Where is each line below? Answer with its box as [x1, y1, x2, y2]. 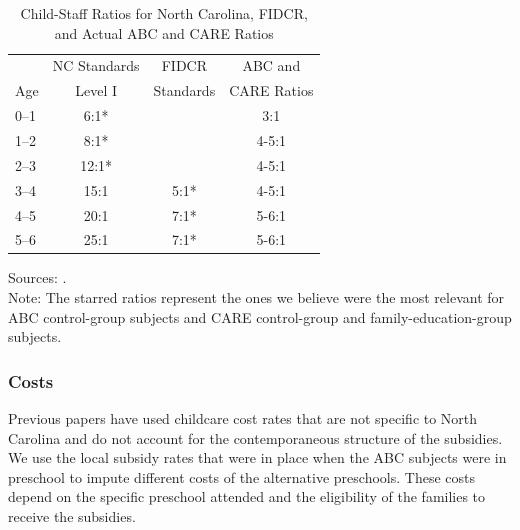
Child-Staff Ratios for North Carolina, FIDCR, [20, 3, 308, 23]
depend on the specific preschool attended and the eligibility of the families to [8, 486, 486, 507]
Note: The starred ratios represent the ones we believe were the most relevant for [8, 287, 505, 308]
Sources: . [8, 267, 67, 288]
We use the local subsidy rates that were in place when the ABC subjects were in [8, 447, 507, 468]
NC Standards [52, 55, 140, 76]
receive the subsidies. [8, 506, 136, 526]
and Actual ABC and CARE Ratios [54, 22, 274, 43]
